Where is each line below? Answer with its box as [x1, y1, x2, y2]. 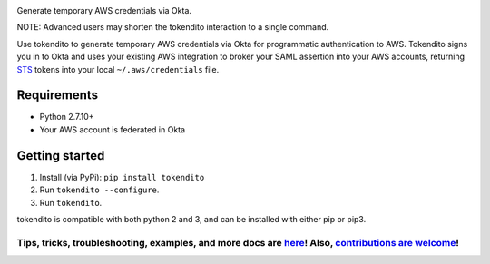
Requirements [16, 87, 99, 103]
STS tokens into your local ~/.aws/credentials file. [16, 64, 220, 74]
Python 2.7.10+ [39, 112, 94, 122]
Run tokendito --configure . [39, 184, 160, 195]
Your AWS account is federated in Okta [39, 123, 186, 135]
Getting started [16, 148, 105, 163]
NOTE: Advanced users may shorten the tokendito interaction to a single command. [16, 22, 329, 33]
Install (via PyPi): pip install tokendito [39, 171, 205, 182]
